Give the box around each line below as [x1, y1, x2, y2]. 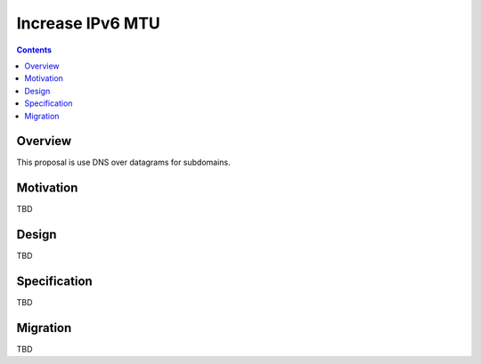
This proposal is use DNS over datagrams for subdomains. [16, 157, 231, 168]
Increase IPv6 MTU [16, 13, 160, 33]
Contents [16, 44, 53, 55]
